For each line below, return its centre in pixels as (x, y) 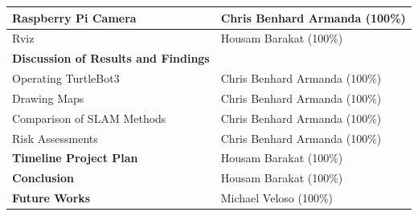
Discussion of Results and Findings (111, 58)
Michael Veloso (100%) (277, 198)
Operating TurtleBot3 (66, 78)
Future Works (51, 198)
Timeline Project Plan (75, 158)
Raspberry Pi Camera (74, 17)
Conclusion (43, 178)
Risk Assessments (55, 138)
